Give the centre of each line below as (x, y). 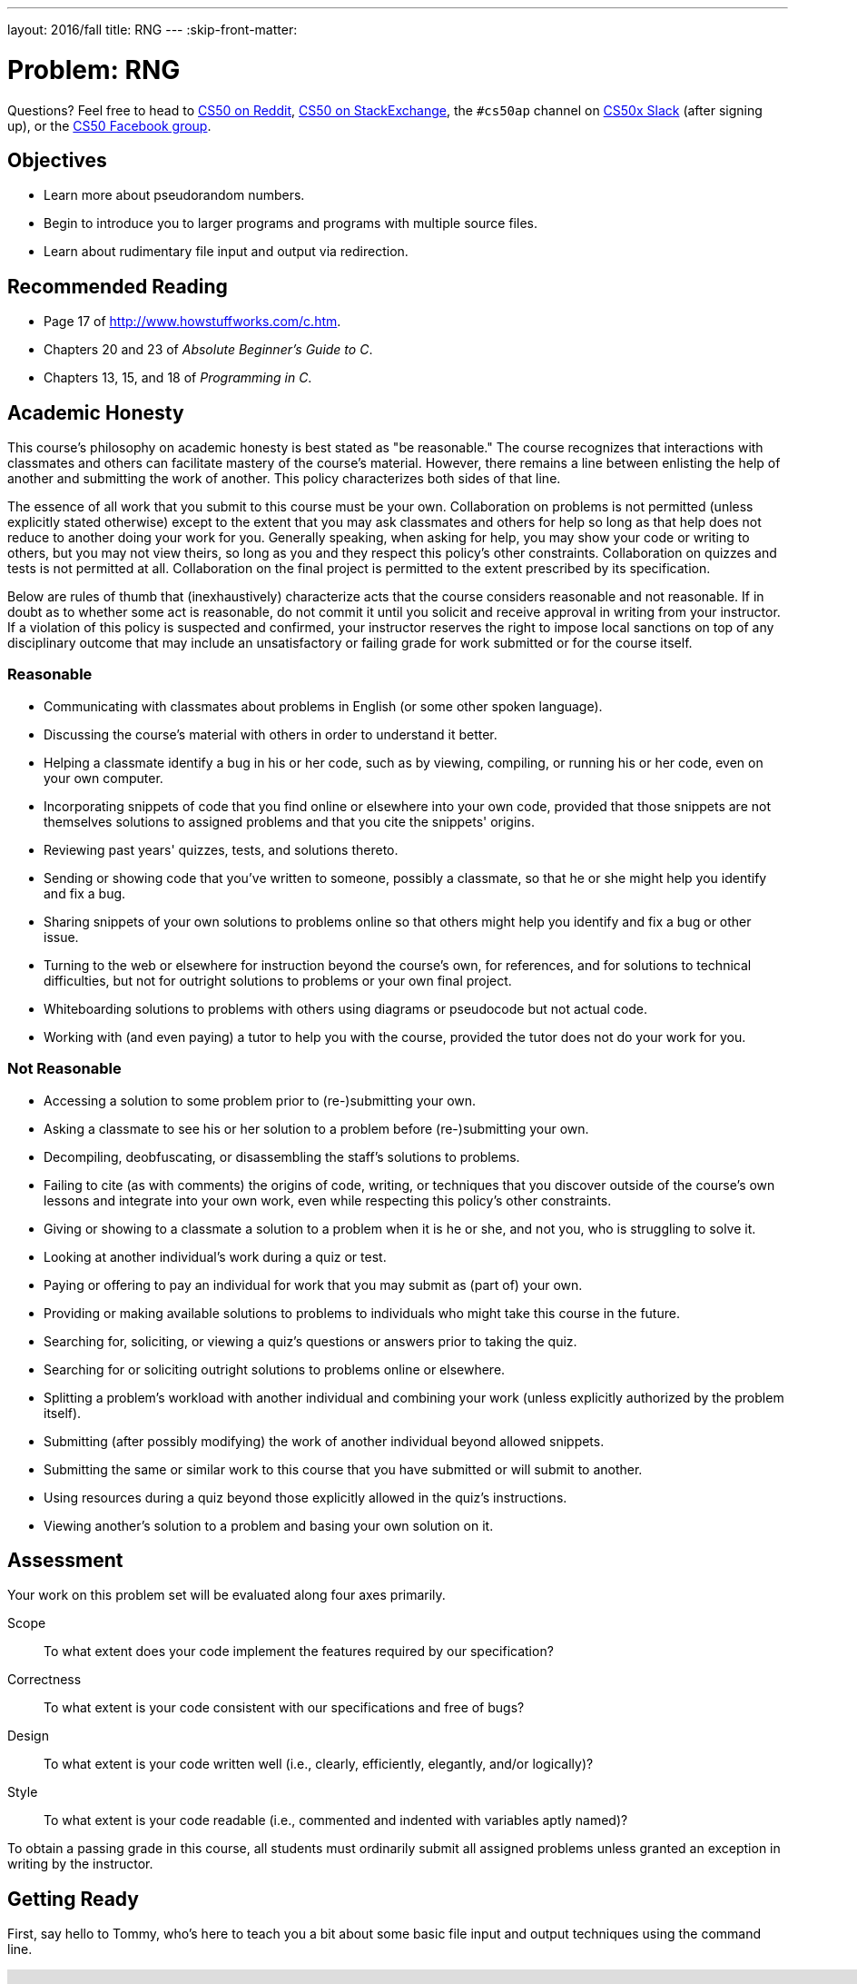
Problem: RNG (94, 69)
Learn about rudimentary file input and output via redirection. (226, 252)
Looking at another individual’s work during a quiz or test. (215, 1256)
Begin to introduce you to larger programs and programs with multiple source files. (291, 223)
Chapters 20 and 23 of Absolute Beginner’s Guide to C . (208, 350)
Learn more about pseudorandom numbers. (174, 195)
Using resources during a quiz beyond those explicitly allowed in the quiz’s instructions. (305, 1497)
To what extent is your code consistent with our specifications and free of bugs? (284, 1708)
